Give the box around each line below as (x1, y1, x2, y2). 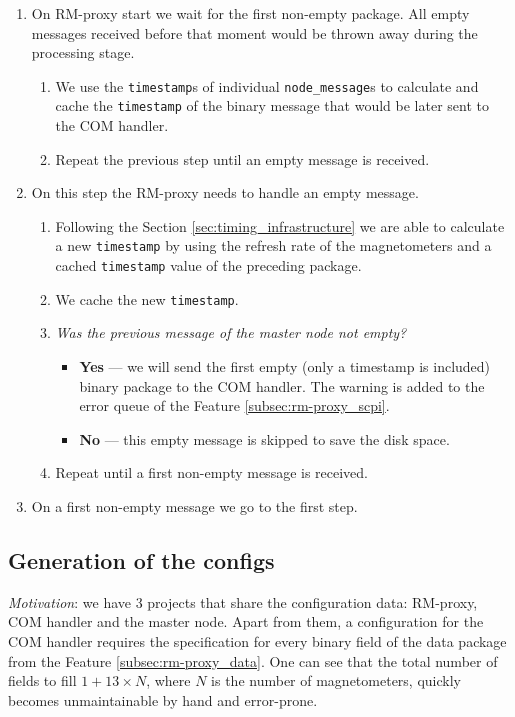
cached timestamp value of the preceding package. (55, 255, 362, 276)
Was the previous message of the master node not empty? (55, 322, 407, 343)
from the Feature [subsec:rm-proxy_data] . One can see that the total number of (8, 650, 498, 671)
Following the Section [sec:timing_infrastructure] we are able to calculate (55, 215, 505, 236)
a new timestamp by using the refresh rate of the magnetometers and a (55, 235, 492, 256)
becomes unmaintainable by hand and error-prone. (8, 689, 318, 710)
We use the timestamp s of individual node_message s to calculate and (55, 75, 479, 96)
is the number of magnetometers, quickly (211, 670, 461, 691)
